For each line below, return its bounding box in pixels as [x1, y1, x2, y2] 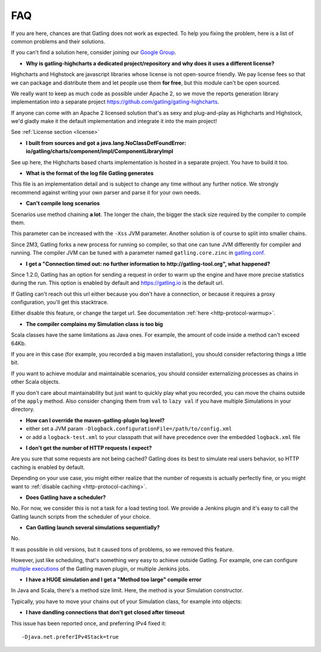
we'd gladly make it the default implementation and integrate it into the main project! [11, 118, 217, 125]
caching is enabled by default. [11, 463, 86, 471]
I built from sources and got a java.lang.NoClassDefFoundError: [26, 139, 187, 146]
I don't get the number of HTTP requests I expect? [26, 444, 152, 452]
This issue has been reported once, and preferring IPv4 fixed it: [11, 619, 166, 627]
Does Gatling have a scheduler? [26, 494, 106, 501]
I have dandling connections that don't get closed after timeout [26, 609, 185, 616]
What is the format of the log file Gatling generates [26, 170, 154, 177]
